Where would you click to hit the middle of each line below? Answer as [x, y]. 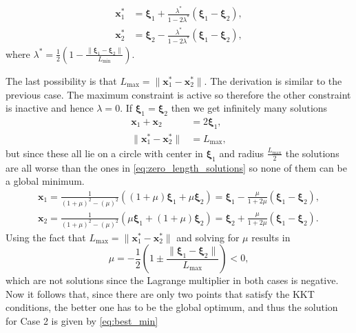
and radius [242, 153]
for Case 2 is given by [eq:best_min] [82, 321]
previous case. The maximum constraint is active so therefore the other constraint [178, 94]
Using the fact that [46, 237]
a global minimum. [45, 181]
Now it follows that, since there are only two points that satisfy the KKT [160, 293]
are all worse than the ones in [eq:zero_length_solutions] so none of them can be [176, 167]
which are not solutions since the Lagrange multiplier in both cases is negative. [172, 280]
